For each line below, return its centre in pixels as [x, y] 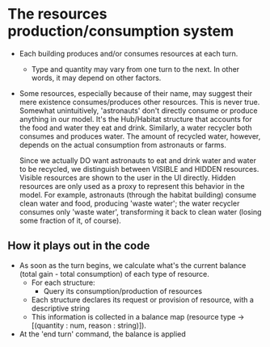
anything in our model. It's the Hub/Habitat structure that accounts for [135, 119]
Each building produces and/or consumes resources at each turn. [129, 53]
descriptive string [61, 308]
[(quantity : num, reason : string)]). [89, 325]
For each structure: [63, 282]
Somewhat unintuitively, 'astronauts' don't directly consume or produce [138, 111]
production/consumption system [121, 31]
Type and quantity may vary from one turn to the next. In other [135, 69]
